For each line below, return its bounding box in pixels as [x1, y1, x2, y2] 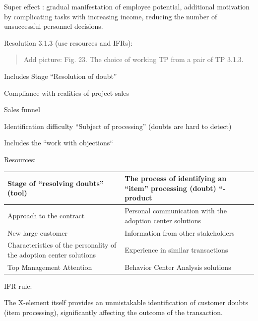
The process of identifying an [125, 173, 227, 184]
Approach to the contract [7, 210, 85, 220]
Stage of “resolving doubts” [7, 178, 104, 188]
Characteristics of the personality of [7, 240, 117, 250]
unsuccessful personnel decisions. [4, 21, 103, 31]
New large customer [7, 227, 68, 238]
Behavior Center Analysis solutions [125, 261, 231, 272]
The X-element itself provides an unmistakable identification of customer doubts [4, 297, 249, 308]
